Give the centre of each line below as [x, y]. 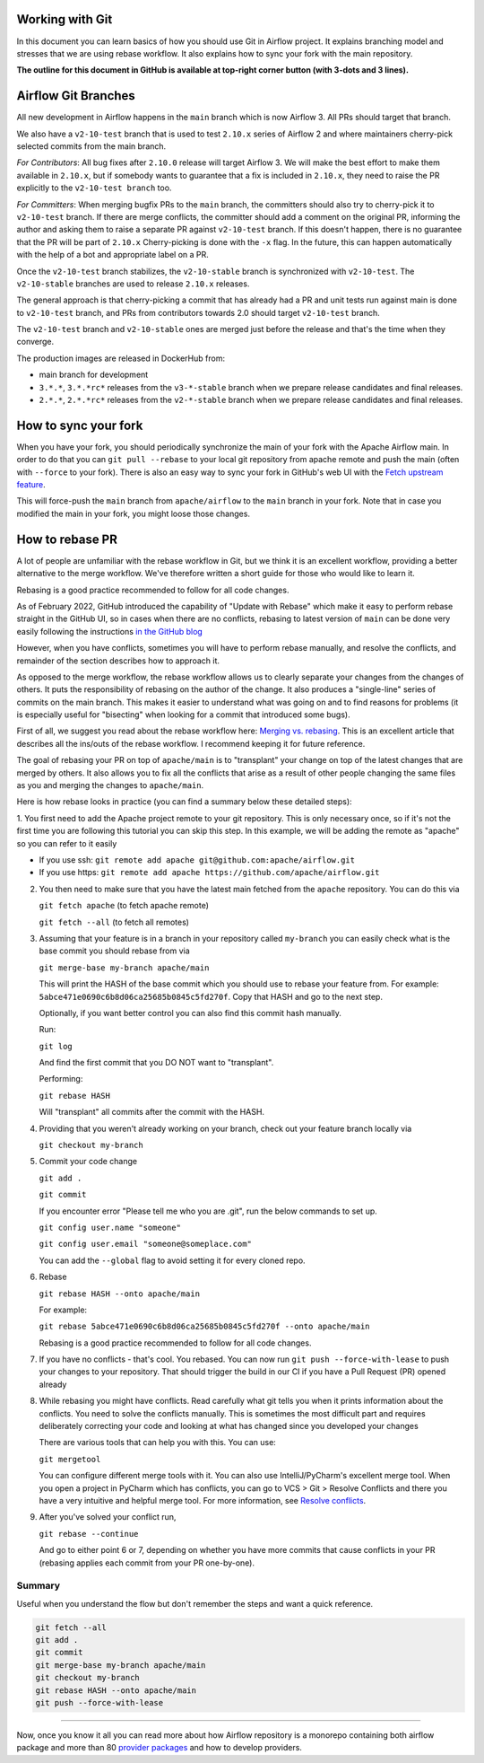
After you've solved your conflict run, [108, 1517]
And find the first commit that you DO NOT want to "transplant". [156, 1063]
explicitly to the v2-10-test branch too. [94, 188]
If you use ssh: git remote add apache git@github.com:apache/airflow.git [197, 860]
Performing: [61, 1079]
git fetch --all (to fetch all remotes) [114, 922]
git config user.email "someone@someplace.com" [146, 1244]
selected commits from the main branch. [91, 146]
